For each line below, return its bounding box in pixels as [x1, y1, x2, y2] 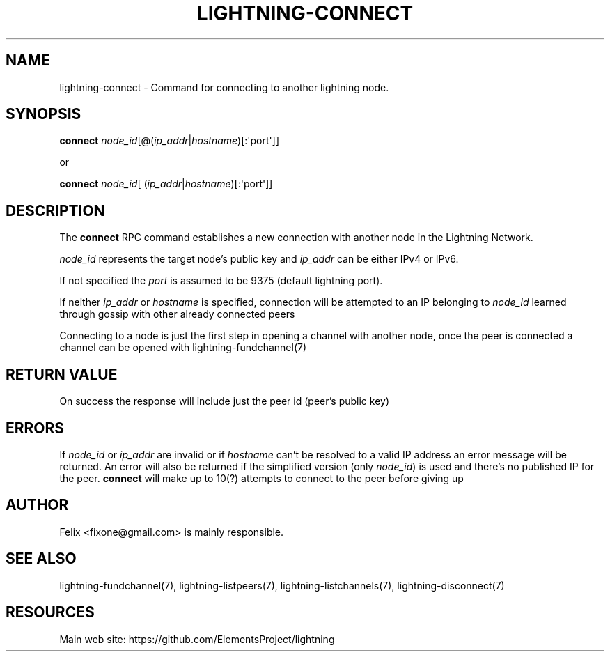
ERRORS [6, 419, 65, 437]
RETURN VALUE [6, 365, 118, 383]
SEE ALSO [6, 550, 77, 568]
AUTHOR [6, 496, 69, 514]
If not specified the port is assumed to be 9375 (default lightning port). [59, 275, 383, 287]
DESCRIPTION [6, 201, 105, 219]
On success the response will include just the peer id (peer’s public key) [59, 395, 389, 408]
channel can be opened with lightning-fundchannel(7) [59, 341, 307, 354]
